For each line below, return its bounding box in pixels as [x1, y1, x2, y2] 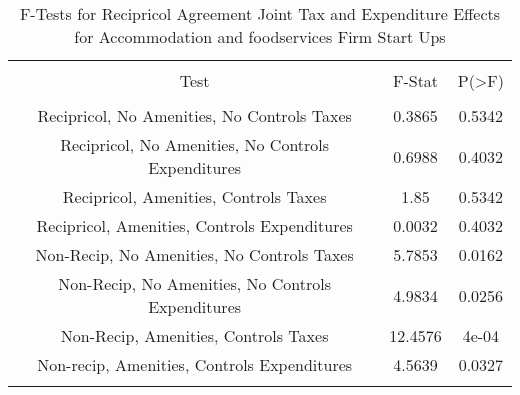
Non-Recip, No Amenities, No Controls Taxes [35, 243, 354, 266]
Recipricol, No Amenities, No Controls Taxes [37, 104, 352, 127]
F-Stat [392, 69, 439, 92]
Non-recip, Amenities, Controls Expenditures [37, 353, 353, 376]
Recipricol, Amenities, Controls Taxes [62, 185, 327, 208]
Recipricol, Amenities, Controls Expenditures [36, 214, 353, 237]
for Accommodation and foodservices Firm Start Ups [74, 25, 446, 48]
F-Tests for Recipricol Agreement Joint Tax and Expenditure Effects [19, 2, 501, 25]
